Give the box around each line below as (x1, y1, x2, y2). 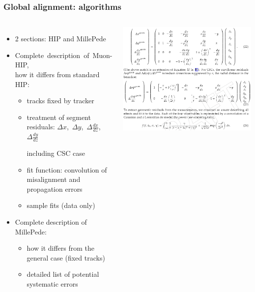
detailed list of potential (27, 269, 99, 279)
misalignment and (27, 174, 81, 184)
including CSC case (27, 148, 85, 158)
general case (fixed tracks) (27, 252, 105, 263)
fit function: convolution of (27, 164, 107, 175)
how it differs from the (27, 243, 95, 253)
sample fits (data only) (27, 200, 95, 210)
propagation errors (27, 183, 83, 194)
